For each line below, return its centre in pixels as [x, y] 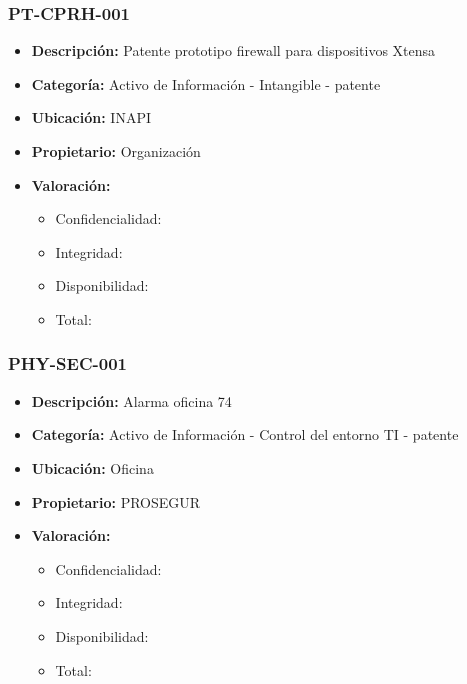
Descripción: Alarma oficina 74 [131, 400]
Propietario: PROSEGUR [116, 501]
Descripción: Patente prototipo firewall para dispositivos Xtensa [233, 50]
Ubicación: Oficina [92, 467]
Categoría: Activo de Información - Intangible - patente [206, 83]
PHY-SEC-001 [67, 363]
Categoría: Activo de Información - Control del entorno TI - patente [245, 434]
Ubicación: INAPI [91, 117]
